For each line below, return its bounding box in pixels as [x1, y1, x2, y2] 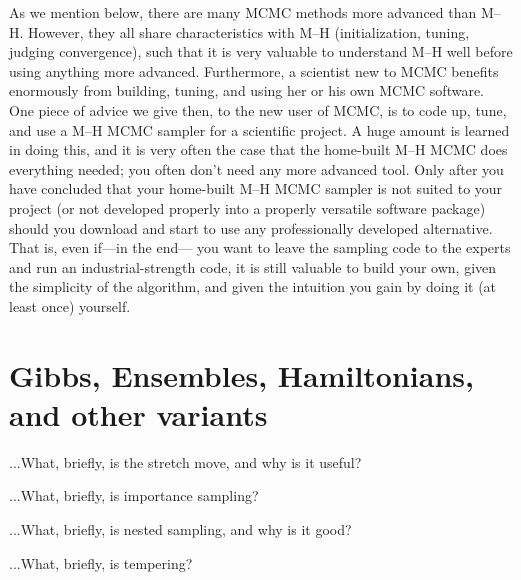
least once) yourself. [9, 295, 131, 316]
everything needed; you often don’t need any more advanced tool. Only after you [9, 158, 504, 179]
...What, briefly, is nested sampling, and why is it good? [9, 519, 352, 539]
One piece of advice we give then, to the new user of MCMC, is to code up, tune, [9, 99, 507, 120]
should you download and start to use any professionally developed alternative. [9, 217, 493, 238]
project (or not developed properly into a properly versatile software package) [9, 197, 486, 218]
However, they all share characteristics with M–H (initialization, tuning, [28, 21, 470, 42]
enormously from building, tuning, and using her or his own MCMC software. [9, 80, 485, 101]
